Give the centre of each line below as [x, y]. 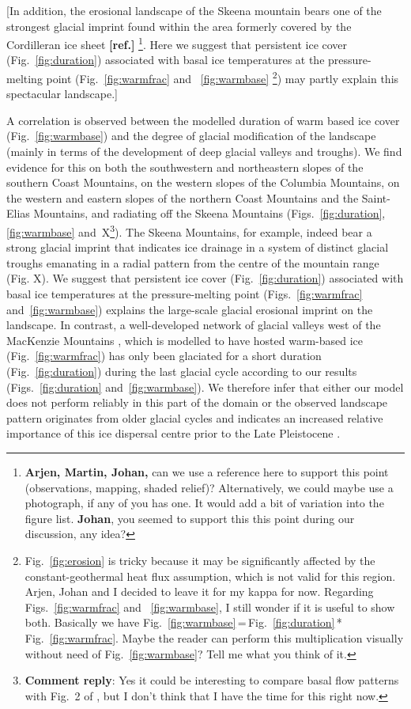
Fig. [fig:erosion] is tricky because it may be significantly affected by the [200, 560]
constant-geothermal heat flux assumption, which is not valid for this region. [210, 576]
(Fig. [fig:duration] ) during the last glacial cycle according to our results [182, 372]
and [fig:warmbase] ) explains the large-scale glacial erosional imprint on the [190, 309]
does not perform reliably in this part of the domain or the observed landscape [197, 402]
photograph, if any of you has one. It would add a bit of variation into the [204, 503]
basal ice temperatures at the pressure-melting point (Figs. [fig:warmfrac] [185, 294]
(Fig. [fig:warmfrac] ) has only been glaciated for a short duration [164, 356]
